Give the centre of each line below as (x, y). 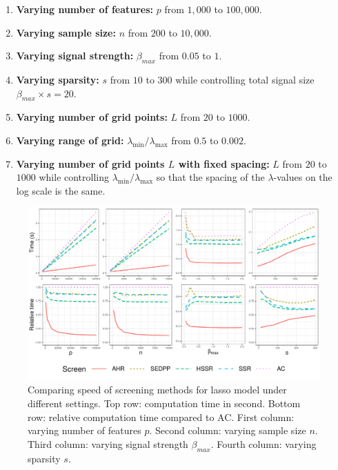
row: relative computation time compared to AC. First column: (161, 417)
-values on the (303, 177)
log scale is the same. (61, 190)
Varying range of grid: (70, 140)
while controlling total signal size (245, 79)
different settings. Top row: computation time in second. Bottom (164, 403)
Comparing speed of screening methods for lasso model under (157, 390)
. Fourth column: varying (264, 443)
